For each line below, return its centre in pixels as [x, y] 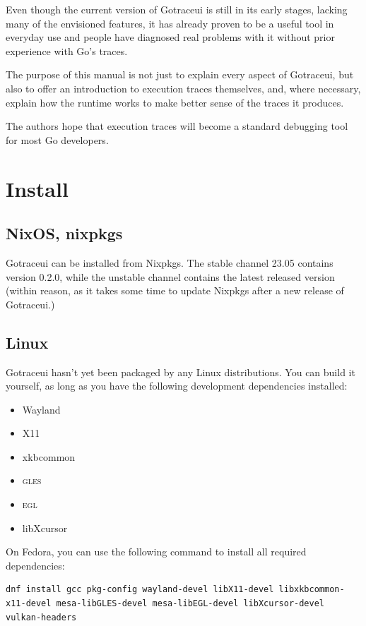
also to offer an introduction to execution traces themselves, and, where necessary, [183, 88]
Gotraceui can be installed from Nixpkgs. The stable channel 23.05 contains [170, 262]
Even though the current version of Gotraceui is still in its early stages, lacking [177, 9]
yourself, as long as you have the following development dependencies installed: [177, 386]
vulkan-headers [41, 617]
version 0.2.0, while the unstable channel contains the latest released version [170, 276]
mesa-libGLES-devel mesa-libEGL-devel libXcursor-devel [190, 604]
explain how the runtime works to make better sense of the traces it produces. [175, 102]
